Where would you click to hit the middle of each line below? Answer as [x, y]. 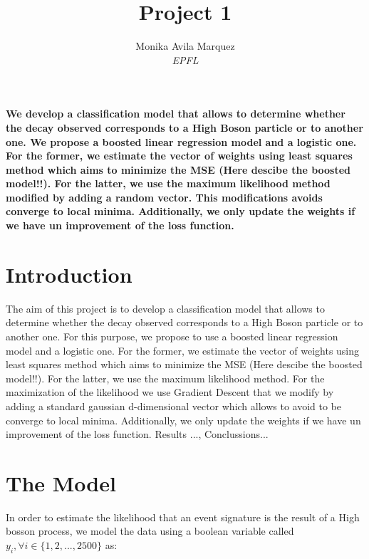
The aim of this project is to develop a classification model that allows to [165, 308]
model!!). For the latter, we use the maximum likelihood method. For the [165, 378]
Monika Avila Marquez [185, 46]
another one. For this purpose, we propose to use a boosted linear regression [172, 336]
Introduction [69, 274]
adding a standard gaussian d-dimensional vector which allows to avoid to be [174, 406]
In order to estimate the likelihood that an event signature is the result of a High [183, 517]
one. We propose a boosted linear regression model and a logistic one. [181, 141]
